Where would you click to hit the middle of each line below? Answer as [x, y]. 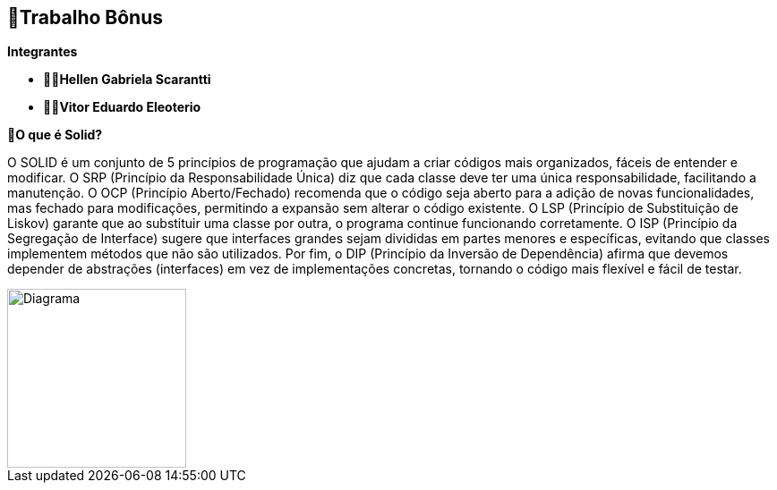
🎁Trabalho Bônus [85, 17]
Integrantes [43, 52]
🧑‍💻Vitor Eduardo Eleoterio [122, 107]
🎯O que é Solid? [55, 135]
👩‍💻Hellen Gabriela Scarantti [127, 80]
